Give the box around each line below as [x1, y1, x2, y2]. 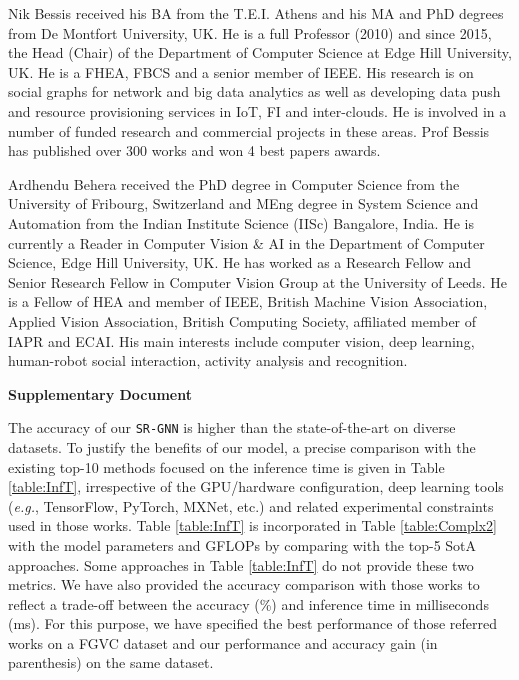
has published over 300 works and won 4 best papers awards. [8, 140, 381, 161]
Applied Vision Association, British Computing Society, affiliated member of [8, 310, 477, 331]
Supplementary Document [8, 383, 192, 404]
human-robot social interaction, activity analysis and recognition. [8, 350, 408, 371]
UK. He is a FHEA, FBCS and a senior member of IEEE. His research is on [8, 61, 474, 82]
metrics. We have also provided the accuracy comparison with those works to [8, 574, 480, 595]
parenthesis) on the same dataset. [8, 652, 214, 673]
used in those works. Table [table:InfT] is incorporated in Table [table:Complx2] [8, 515, 497, 536]
